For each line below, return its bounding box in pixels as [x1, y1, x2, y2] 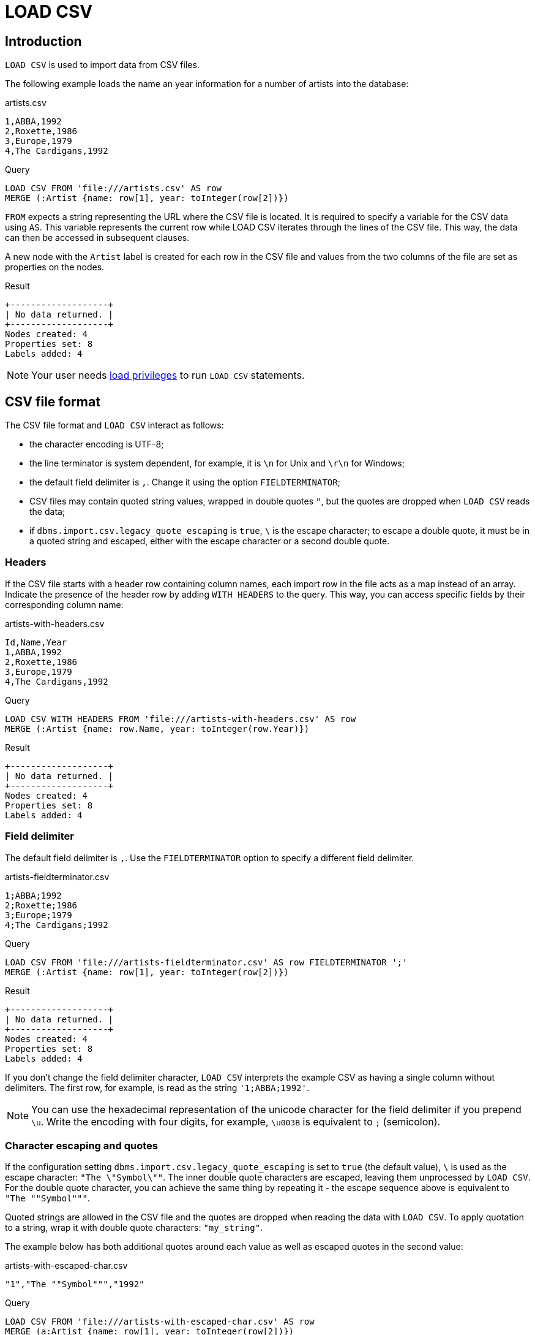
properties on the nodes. [5, 262, 105, 273]
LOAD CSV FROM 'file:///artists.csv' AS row [5, 183, 222, 194]
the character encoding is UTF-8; [29, 439, 164, 450]
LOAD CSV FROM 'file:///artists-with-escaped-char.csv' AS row [5, 1317, 315, 1327]
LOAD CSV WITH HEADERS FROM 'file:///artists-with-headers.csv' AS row [5, 713, 356, 724]
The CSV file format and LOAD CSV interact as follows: [5, 420, 224, 431]
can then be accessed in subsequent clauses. [5, 232, 190, 243]
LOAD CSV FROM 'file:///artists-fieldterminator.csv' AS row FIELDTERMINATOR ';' [5, 957, 408, 967]
